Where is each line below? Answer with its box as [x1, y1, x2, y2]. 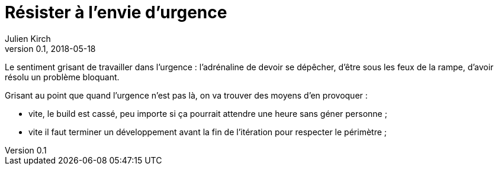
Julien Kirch [5, 33, 51, 44]
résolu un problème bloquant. [5, 71, 120, 82]
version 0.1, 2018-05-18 [5, 43, 96, 54]
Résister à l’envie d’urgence [5, 2, 227, 22]
